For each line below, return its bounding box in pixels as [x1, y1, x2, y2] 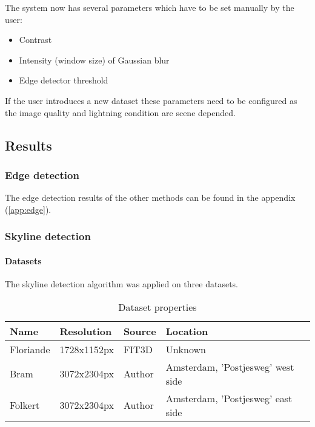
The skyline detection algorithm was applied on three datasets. [5, 277, 238, 290]
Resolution [59, 324, 112, 338]
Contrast [19, 33, 52, 46]
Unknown [165, 342, 206, 356]
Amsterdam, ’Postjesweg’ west [165, 359, 294, 374]
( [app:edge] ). [5, 203, 51, 215]
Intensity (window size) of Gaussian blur [19, 53, 170, 66]
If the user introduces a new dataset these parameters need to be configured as [5, 94, 297, 106]
